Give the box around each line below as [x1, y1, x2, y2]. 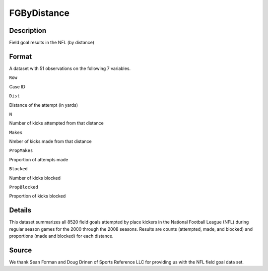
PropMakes [9, 148, 33, 153]
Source [9, 246, 32, 254]
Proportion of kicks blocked [9, 193, 66, 199]
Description [9, 26, 47, 35]
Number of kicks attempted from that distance [9, 120, 104, 126]
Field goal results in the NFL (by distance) [9, 40, 94, 46]
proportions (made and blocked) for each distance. [9, 233, 114, 239]
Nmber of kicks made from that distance [9, 138, 92, 144]
